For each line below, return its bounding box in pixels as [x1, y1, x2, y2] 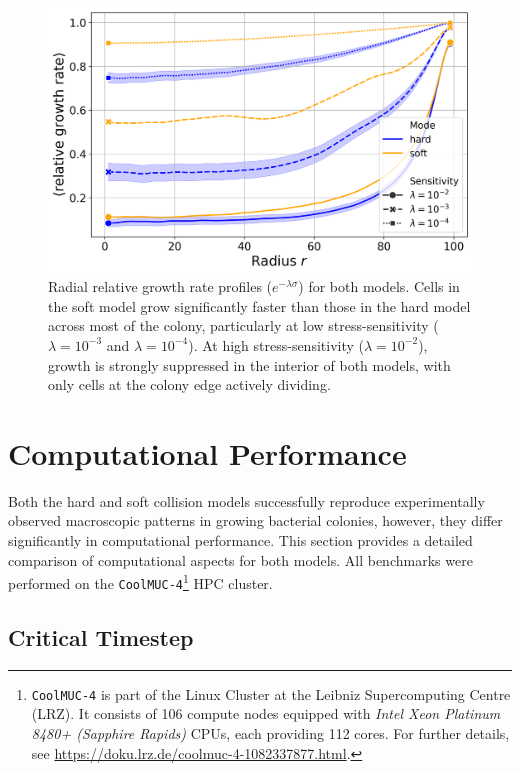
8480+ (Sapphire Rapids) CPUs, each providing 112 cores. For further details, [31, 723, 510, 743]
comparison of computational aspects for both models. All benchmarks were [8, 549, 473, 570]
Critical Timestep [8, 621, 194, 652]
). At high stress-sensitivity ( [188, 334, 364, 355]
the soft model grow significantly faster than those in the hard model [48, 295, 471, 316]
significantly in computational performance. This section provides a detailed [8, 530, 473, 551]
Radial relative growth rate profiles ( [48, 276, 273, 297]
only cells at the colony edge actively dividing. [48, 374, 331, 395]
